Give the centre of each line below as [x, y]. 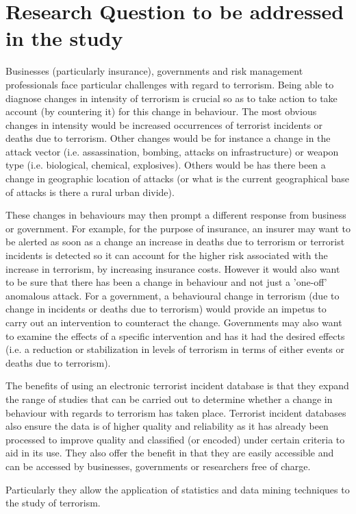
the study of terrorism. [53, 503]
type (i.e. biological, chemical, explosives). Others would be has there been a [166, 165]
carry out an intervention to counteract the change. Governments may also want [174, 322]
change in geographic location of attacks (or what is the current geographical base [178, 179]
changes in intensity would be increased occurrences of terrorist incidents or [164, 124]
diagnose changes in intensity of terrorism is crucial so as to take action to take [171, 98]
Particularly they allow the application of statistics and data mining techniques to [178, 489]
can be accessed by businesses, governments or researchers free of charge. [158, 466]
